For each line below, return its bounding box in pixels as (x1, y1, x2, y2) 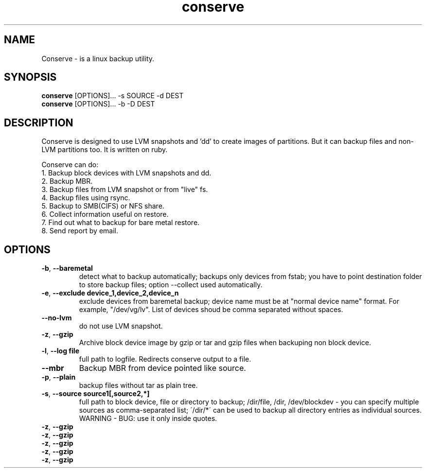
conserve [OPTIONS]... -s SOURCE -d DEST (41, 91, 184, 100)
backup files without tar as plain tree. (79, 381, 198, 390)
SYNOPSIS (4, 71, 57, 84)
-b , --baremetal (41, 264, 93, 273)
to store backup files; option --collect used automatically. (79, 280, 263, 289)
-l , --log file (41, 347, 79, 355)
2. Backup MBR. (41, 177, 93, 186)
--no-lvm (41, 314, 72, 322)
